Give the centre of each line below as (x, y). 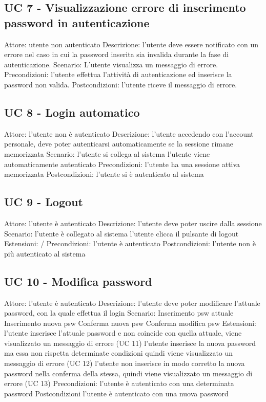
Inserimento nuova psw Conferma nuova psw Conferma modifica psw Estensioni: (130, 323)
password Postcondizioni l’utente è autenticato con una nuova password (116, 393)
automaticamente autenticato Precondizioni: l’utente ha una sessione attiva (122, 164)
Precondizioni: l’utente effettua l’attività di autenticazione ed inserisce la (118, 74)
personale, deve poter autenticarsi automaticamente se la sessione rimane (119, 144)
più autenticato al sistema (45, 253)
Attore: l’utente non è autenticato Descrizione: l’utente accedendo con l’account (129, 133)
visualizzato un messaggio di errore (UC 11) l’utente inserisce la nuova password (130, 343)
